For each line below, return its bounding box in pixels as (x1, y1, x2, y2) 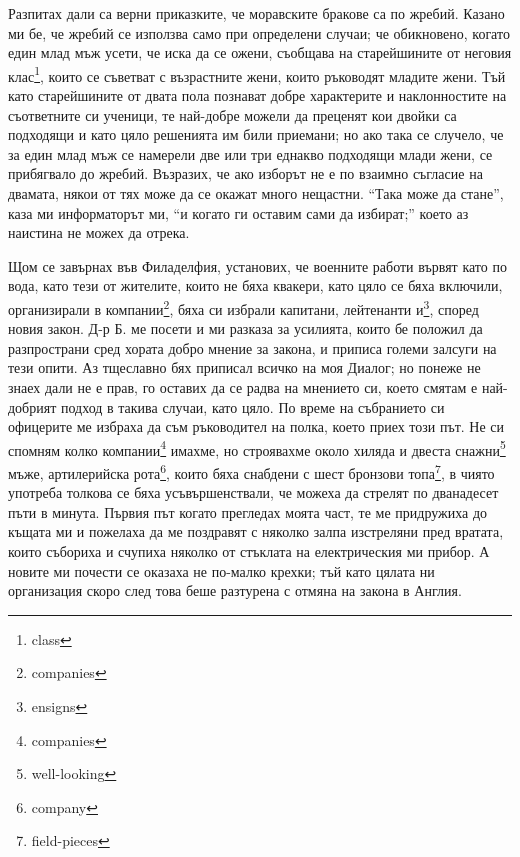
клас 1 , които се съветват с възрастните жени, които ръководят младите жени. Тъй (8, 62, 506, 86)
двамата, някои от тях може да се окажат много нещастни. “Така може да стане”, (8, 183, 504, 203)
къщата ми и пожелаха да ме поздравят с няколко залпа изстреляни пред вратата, (8, 521, 504, 542)
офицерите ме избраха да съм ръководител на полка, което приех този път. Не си (8, 416, 505, 437)
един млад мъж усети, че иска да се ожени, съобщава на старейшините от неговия (8, 42, 512, 63)
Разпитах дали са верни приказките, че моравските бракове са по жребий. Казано (8, 3, 505, 23)
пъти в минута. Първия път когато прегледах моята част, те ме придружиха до (8, 501, 488, 522)
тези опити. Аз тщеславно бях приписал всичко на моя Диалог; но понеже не (8, 357, 481, 378)
